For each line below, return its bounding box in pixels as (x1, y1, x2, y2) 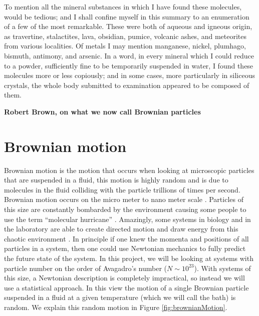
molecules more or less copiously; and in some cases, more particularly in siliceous (4, 70, 255, 80)
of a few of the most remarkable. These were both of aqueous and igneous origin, (4, 21, 252, 31)
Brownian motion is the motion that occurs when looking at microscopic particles (4, 164, 254, 175)
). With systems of (194, 262, 251, 273)
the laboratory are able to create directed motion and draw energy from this (4, 223, 238, 234)
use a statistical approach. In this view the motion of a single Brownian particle (4, 282, 249, 292)
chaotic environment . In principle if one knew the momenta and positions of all (4, 233, 249, 243)
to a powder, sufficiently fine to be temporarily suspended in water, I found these (4, 60, 253, 70)
